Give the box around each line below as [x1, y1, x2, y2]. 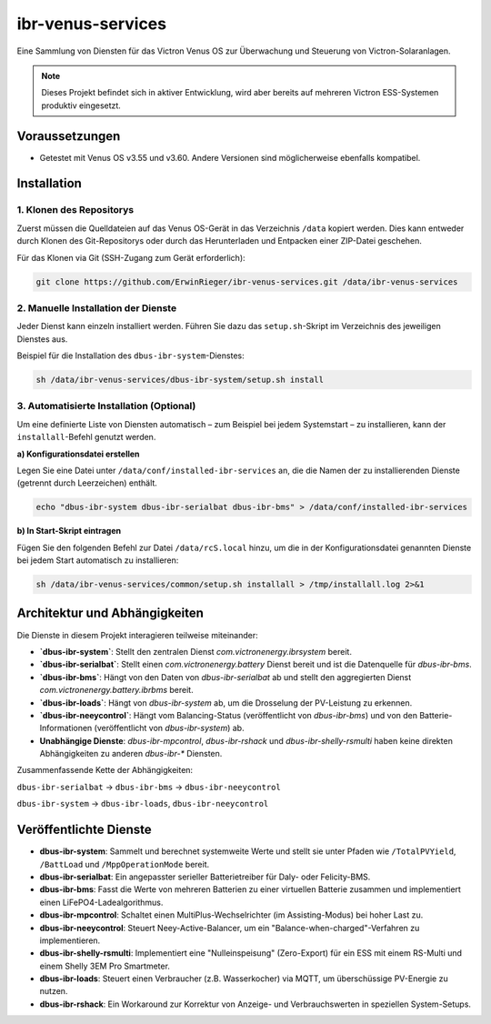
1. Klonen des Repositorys [16, 204, 135, 216]
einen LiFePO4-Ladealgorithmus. [39, 897, 164, 908]
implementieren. [39, 935, 101, 946]
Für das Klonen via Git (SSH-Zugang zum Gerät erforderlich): [16, 252, 245, 263]
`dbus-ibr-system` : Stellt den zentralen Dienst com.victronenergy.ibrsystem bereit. [39, 646, 352, 657]
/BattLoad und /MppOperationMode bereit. [39, 858, 210, 869]
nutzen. [39, 986, 68, 997]
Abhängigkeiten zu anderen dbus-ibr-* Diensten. [39, 748, 223, 759]
